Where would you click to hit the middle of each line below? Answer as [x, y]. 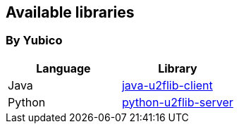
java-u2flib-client [167, 85]
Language [63, 68]
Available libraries [70, 12]
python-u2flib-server [177, 102]
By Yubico [34, 41]
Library [178, 68]
